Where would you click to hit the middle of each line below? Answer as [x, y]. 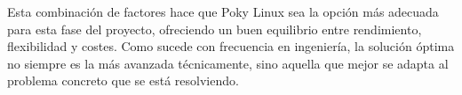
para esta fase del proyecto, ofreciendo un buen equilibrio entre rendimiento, [215, 29]
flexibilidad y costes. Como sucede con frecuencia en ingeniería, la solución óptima [231, 46]
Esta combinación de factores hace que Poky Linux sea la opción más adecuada [223, 11]
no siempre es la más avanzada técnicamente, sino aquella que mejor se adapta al [228, 63]
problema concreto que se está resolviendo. [123, 80]
